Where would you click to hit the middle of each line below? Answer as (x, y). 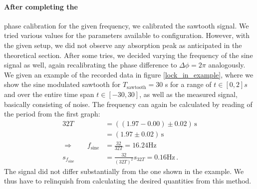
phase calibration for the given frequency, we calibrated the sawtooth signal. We (127, 25)
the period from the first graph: (52, 114)
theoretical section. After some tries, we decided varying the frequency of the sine (128, 55)
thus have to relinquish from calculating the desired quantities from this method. (128, 181)
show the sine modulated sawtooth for (62, 84)
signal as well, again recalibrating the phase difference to (91, 65)
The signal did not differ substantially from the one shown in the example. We (124, 171)
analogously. (227, 65)
